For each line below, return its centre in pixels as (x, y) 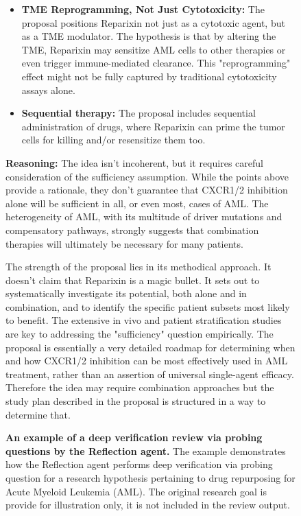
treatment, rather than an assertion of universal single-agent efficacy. (150, 374)
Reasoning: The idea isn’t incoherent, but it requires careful (134, 162)
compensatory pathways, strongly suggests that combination (132, 230)
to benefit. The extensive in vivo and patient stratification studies (144, 320)
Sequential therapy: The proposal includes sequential (139, 113)
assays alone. (48, 90)
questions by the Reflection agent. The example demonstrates (146, 450)
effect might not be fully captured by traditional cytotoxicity (149, 76)
